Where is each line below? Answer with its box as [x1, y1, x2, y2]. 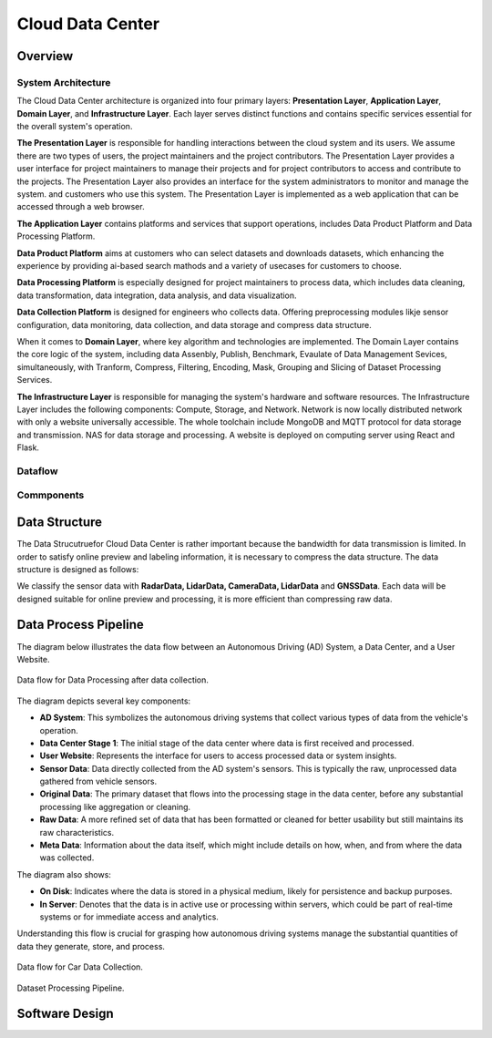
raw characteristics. [39, 827, 114, 838]
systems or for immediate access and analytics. [39, 911, 219, 922]
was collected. [39, 852, 95, 863]
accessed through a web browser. [16, 201, 145, 212]
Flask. [16, 442, 40, 453]
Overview [16, 48, 74, 64]
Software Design [16, 1006, 114, 1022]
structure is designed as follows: [16, 563, 139, 574]
